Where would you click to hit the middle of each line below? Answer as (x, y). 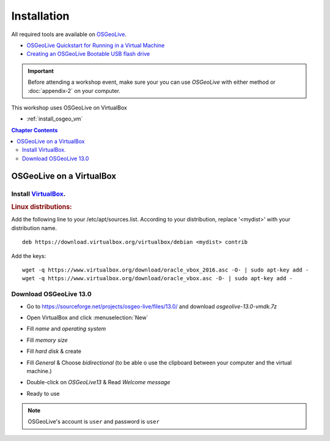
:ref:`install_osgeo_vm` (55, 119)
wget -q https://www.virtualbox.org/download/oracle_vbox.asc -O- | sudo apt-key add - (158, 279)
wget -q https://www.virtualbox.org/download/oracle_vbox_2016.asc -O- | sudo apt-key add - (166, 270)
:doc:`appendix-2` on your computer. (74, 91)
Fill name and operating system (66, 329)
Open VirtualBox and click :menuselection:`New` (87, 317)
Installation (40, 16)
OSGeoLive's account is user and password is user (94, 421)
